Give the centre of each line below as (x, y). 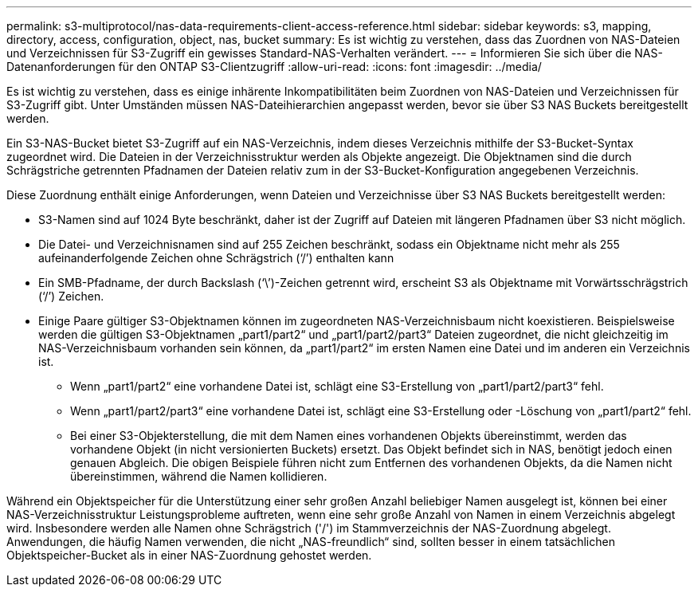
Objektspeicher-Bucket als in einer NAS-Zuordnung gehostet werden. (189, 555)
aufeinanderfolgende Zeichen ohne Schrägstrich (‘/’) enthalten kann (216, 258)
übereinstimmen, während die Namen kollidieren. (199, 476)
